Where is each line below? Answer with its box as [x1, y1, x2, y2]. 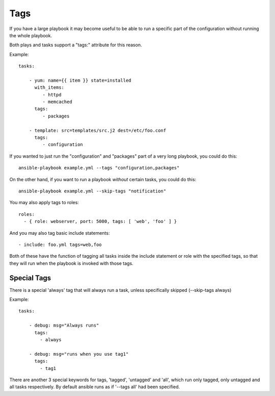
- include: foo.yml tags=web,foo [18, 241, 102, 247]
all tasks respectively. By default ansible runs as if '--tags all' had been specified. [9, 384, 180, 390]
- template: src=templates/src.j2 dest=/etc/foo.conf [29, 128, 167, 133]
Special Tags [9, 274, 51, 282]
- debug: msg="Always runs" [29, 323, 99, 329]
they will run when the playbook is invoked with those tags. [9, 260, 133, 266]
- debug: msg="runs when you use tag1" [29, 351, 129, 357]
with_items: [34, 85, 65, 90]
